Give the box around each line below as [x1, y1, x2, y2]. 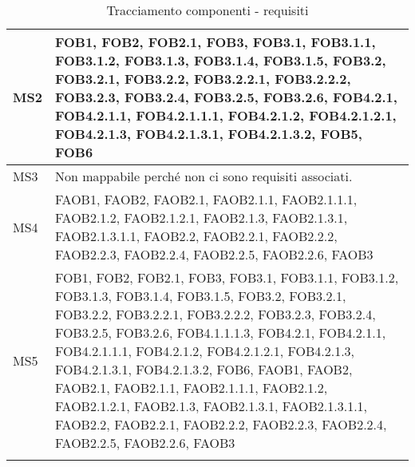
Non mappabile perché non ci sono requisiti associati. [54, 167, 353, 185]
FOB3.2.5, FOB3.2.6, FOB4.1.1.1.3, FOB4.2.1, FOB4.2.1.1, [54, 323, 386, 342]
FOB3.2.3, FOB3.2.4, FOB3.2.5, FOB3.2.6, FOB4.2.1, [54, 88, 397, 106]
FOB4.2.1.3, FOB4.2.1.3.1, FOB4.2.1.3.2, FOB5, [54, 125, 362, 143]
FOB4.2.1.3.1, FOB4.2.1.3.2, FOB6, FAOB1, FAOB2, [54, 360, 353, 378]
